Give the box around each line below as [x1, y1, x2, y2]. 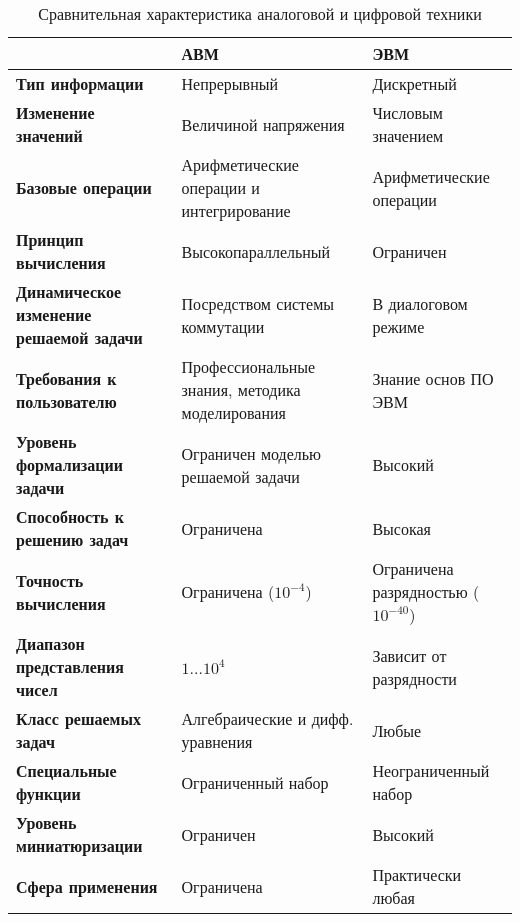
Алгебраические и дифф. [181, 707, 354, 730]
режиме [372, 314, 425, 338]
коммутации [181, 314, 265, 338]
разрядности [372, 666, 457, 690]
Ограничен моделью [181, 441, 322, 465]
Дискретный [372, 72, 457, 95]
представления [16, 655, 124, 678]
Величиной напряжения [181, 112, 345, 136]
